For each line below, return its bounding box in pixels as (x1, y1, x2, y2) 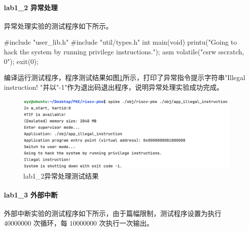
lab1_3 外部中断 (4, 190, 58, 200)
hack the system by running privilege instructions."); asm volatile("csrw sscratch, (4, 46, 244, 56)
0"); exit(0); (4, 56, 38, 66)
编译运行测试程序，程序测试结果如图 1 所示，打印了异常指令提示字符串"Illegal (4, 72, 246, 82)
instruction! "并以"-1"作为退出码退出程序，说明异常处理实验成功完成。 (4, 82, 224, 92)
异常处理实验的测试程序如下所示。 (4, 20, 113, 31)
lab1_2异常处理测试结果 (23, 170, 99, 181)
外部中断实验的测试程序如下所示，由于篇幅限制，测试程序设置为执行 (4, 208, 221, 218)
